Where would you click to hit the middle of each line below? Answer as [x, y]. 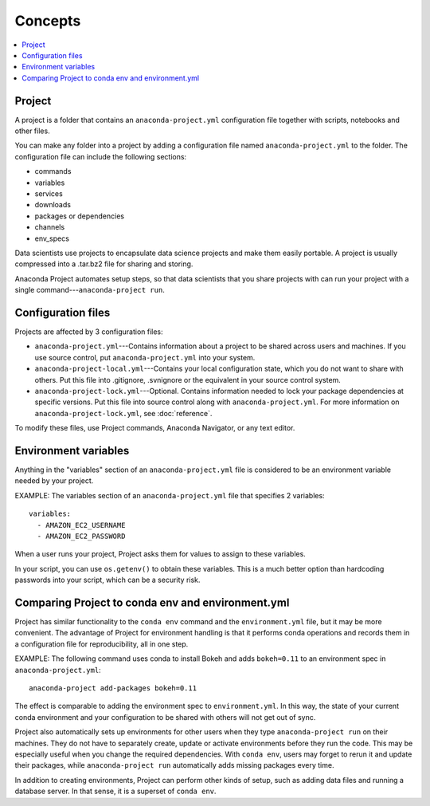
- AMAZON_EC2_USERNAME [81, 525]
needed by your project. [54, 481]
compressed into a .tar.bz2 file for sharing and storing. [104, 264]
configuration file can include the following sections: [101, 156]
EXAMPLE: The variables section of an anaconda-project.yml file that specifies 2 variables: [170, 495]
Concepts [48, 21]
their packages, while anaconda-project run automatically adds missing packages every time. [174, 765]
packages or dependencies [80, 216]
